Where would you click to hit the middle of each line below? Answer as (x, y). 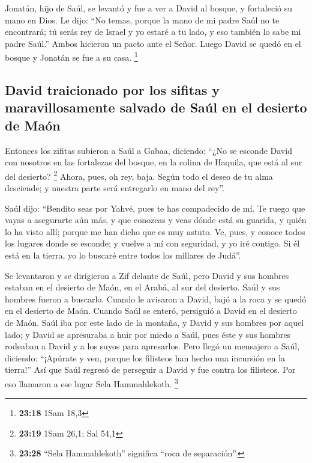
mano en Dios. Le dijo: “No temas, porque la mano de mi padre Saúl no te (142, 20)
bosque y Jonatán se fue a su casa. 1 (71, 57)
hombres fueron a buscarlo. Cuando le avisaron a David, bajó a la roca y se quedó (156, 299)
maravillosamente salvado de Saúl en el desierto (156, 107)
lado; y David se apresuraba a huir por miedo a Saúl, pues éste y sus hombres (148, 334)
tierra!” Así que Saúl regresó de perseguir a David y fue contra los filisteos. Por (150, 369)
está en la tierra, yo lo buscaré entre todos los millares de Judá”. (123, 255)
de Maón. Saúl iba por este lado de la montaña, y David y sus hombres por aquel (154, 322)
